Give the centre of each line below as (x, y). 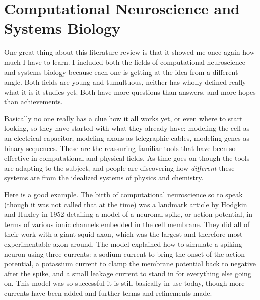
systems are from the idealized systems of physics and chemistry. (104, 177)
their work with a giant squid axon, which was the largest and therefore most (123, 234)
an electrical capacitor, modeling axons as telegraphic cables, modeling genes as (127, 138)
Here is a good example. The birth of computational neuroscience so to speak (123, 195)
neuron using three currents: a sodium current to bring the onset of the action (125, 253)
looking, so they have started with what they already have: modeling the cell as (127, 128)
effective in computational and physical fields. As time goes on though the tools (127, 158)
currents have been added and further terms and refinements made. (108, 293)
